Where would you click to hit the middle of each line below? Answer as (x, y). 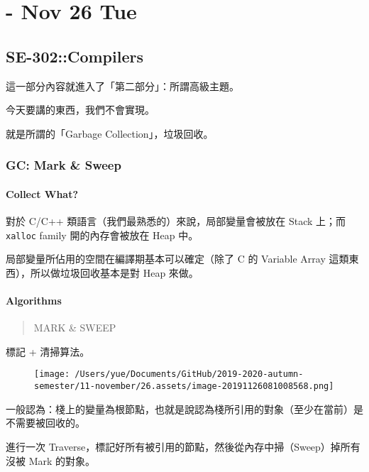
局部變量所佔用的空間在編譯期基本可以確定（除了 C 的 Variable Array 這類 (177, 259)
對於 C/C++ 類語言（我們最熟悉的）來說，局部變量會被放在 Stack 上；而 (176, 221)
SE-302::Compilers (75, 56)
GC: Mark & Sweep (64, 165)
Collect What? (42, 193)
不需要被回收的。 (45, 423)
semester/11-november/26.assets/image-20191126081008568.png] (184, 386)
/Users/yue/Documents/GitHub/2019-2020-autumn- (189, 374)
